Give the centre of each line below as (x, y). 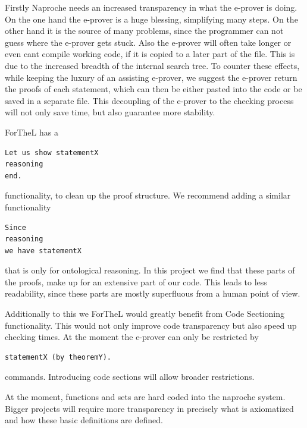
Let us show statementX (52, 152)
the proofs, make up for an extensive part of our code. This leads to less (136, 281)
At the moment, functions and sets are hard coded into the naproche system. (145, 397)
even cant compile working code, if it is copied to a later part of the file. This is (150, 54)
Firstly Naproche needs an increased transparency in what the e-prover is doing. (151, 7)
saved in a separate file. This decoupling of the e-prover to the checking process (149, 100)
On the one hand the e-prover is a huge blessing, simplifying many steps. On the (151, 19)
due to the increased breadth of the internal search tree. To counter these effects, (152, 65)
